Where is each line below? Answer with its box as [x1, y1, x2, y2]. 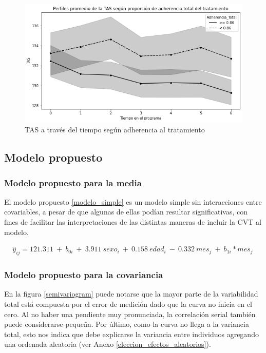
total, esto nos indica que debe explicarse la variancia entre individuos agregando [4, 328, 259, 339]
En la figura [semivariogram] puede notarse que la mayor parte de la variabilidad [4, 288, 258, 299]
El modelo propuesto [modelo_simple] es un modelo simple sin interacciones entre [4, 196, 262, 207]
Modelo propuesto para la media [4, 176, 142, 189]
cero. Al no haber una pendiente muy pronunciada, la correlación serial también [4, 308, 256, 319]
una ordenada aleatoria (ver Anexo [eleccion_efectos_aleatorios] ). [4, 339, 211, 349]
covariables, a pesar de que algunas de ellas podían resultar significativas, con [4, 206, 248, 217]
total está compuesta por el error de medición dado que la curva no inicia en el [4, 298, 252, 309]
